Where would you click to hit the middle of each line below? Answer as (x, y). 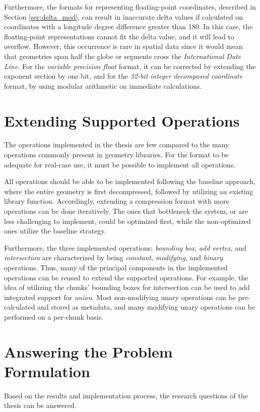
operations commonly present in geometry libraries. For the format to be (116, 155)
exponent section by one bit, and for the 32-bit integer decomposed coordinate (123, 76)
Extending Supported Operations (122, 120)
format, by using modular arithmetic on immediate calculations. (103, 85)
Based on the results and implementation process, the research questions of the (126, 395)
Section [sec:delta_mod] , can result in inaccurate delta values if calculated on (123, 16)
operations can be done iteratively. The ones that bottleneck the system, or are (126, 211)
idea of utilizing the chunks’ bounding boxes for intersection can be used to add (127, 287)
